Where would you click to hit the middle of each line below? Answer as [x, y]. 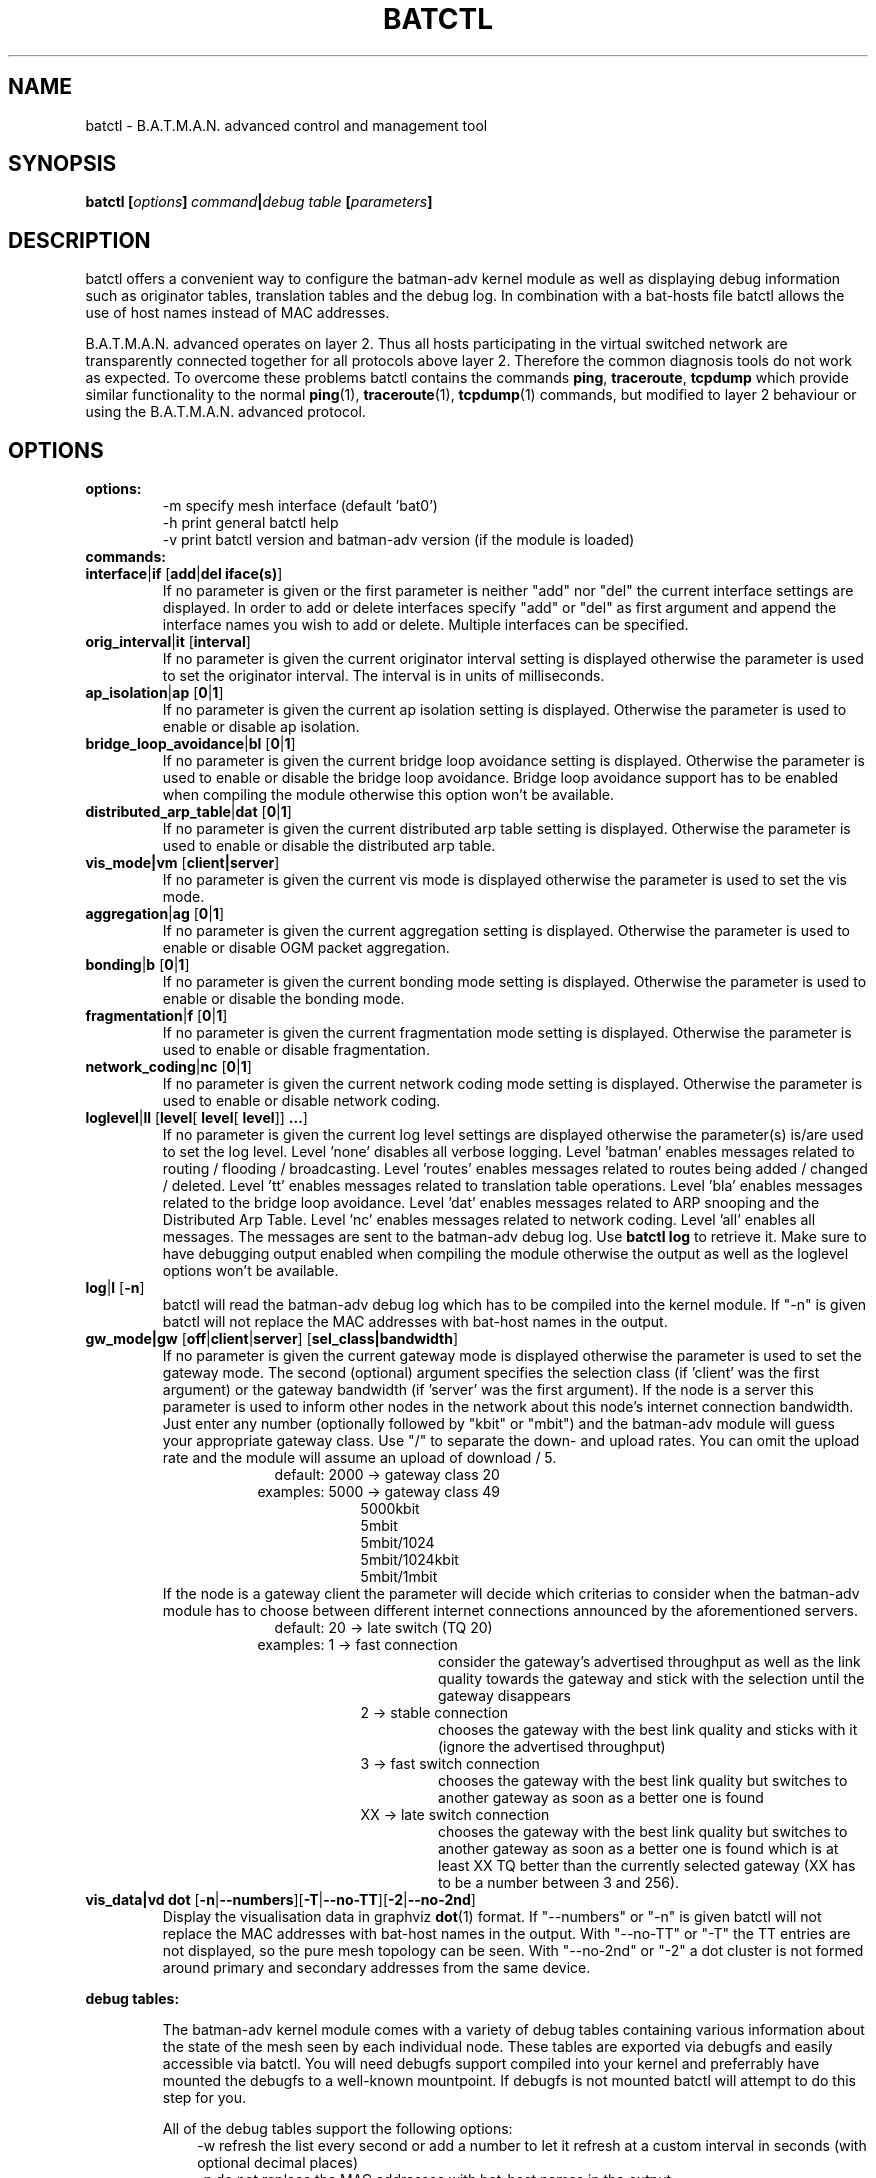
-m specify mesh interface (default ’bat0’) [300, 506]
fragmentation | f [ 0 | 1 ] [156, 1016]
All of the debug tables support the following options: [337, 2129]
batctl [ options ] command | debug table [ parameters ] [259, 202]
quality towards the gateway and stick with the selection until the [651, 1679]
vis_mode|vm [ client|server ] [182, 863]
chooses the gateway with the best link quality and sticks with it [648, 1730]
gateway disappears [504, 1696]
